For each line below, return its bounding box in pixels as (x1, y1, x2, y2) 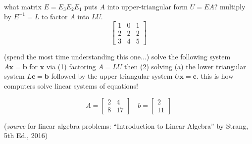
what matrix (4, 1, 42, 11)
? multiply (214, 1, 246, 11)
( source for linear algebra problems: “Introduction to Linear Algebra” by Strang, (4, 120, 249, 131)
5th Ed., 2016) (4, 130, 48, 141)
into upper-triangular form (107, 1, 188, 11)
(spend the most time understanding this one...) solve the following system (4, 51, 231, 62)
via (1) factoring (46, 61, 96, 71)
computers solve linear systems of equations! (4, 81, 138, 91)
